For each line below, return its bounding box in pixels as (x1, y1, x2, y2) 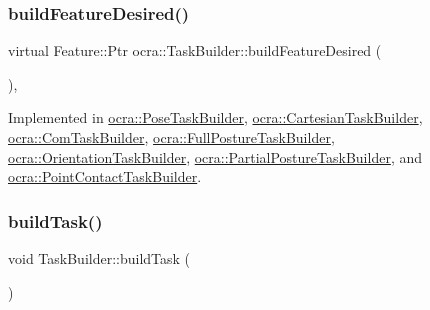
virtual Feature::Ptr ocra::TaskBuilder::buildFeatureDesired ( (8, 40, 382, 61)
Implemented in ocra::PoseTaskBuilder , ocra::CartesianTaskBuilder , (8, 107, 423, 128)
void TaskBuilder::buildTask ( (8, 248, 191, 268)
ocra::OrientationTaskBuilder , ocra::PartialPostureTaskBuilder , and (8, 146, 422, 167)
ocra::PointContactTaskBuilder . (8, 166, 202, 187)
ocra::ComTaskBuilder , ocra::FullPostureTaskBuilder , (8, 127, 335, 147)
